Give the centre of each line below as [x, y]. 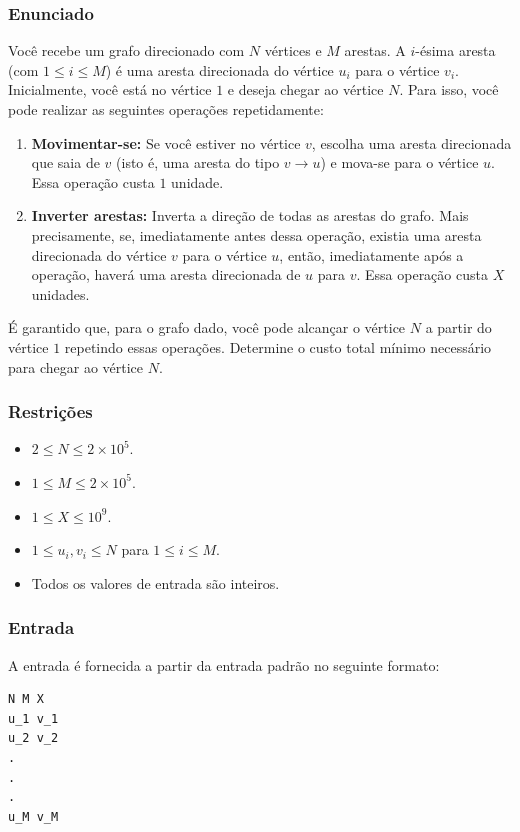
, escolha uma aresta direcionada [411, 142]
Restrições [50, 411]
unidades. [60, 293]
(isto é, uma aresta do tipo [198, 162]
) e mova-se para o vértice [399, 162]
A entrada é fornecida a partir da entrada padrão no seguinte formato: [224, 664]
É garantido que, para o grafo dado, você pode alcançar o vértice [207, 327]
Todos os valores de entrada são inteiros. [155, 582]
